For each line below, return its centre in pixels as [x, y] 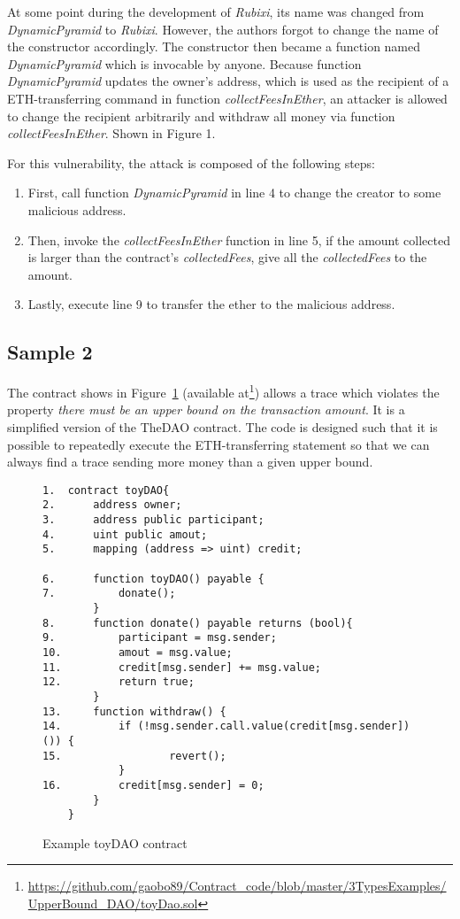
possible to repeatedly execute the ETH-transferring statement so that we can [218, 444]
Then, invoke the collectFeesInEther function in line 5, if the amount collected [239, 239]
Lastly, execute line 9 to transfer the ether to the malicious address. [211, 304]
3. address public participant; [153, 520]
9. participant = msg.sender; [160, 638]
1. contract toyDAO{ [106, 490]
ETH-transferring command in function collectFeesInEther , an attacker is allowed [227, 98]
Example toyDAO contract [115, 842]
